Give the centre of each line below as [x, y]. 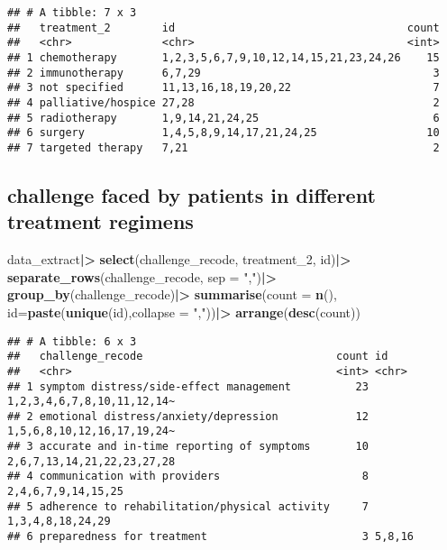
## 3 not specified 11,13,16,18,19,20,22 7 [223, 88]
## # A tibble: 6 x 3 [72, 341]
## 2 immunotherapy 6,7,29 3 [223, 73]
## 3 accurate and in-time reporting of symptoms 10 [188, 447]
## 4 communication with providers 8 [188, 477]
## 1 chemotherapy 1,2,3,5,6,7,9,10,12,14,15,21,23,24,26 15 [223, 57]
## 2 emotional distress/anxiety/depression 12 [188, 416]
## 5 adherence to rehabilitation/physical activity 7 [188, 506]
